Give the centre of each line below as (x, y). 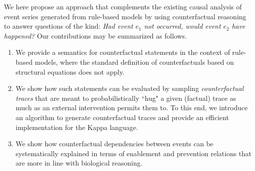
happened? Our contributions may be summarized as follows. (95, 35)
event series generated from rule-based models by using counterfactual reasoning (125, 16)
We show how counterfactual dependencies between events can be (114, 144)
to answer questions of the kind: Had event (69, 26)
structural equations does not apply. (70, 71)
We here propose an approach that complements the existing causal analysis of (123, 6)
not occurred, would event (182, 26)
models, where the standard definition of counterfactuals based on (134, 62)
